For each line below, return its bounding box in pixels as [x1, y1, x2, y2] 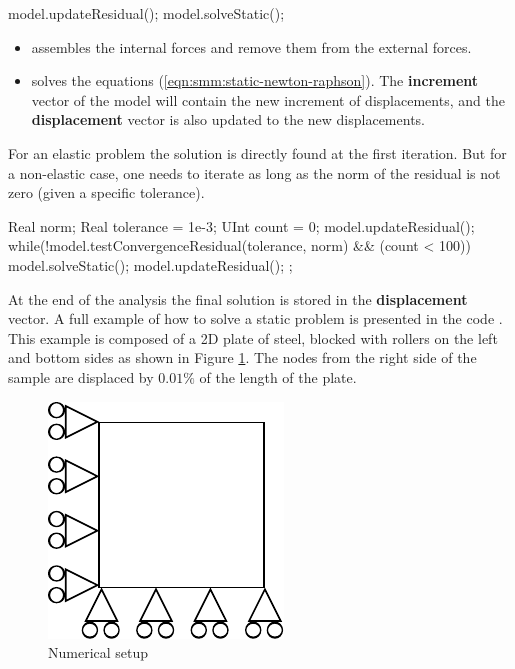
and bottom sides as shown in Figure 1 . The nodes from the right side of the [8, 347, 477, 368]
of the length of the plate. [199, 366, 357, 387]
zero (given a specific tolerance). [8, 182, 205, 203]
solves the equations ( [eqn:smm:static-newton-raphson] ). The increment [31, 70, 479, 91]
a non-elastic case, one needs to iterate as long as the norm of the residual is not [8, 162, 501, 183]
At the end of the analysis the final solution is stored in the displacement [8, 288, 468, 309]
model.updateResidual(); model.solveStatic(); [8, 3, 285, 23]
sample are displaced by [8, 366, 154, 387]
